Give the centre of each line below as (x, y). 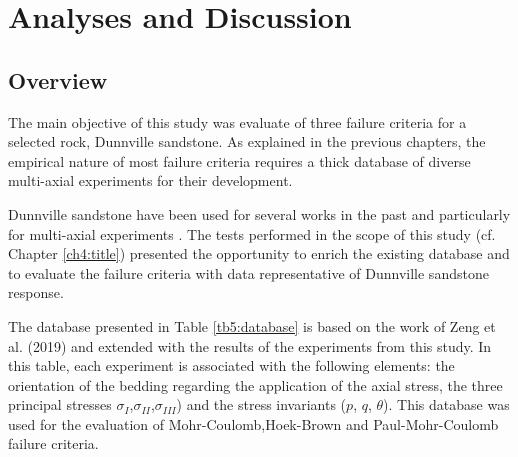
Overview (58, 79)
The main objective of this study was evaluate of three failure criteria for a (237, 121)
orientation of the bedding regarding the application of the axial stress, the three (255, 384)
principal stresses (60, 404)
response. (36, 292)
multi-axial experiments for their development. (150, 180)
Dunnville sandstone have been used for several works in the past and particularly (259, 213)
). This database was (446, 404)
